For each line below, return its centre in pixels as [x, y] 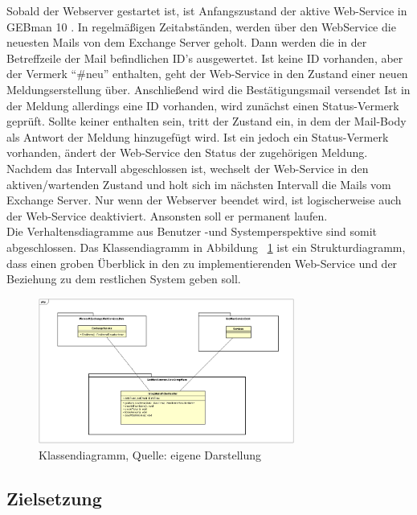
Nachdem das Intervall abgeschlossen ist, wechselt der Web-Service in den [188, 168]
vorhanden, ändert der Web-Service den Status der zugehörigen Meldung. [187, 152]
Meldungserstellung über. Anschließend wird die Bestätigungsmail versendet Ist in [208, 89]
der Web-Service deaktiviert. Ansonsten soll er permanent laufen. [167, 215]
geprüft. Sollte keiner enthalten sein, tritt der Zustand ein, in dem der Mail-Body [206, 121]
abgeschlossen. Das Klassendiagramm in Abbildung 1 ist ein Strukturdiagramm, [206, 247]
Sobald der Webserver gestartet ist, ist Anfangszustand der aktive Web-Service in [207, 10]
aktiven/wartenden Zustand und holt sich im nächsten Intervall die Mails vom [199, 184]
